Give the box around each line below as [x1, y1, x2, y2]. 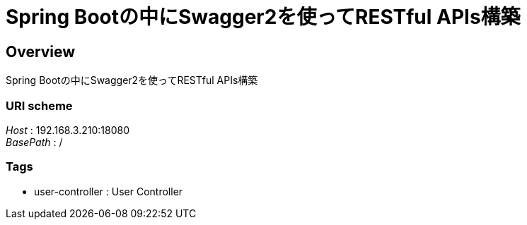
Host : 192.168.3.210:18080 [6, 123, 129, 136]
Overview [6, 42, 76, 61]
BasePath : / [6, 135, 63, 148]
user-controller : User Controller [34, 185, 183, 197]
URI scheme [6, 98, 73, 113]
